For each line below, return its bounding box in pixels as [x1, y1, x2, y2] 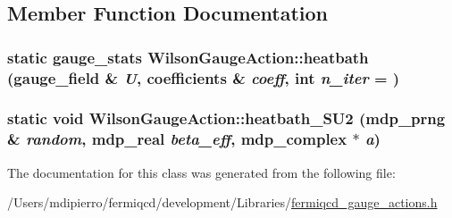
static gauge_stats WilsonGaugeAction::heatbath [7, 46, 369, 68]
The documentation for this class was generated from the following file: [7, 163, 396, 181]
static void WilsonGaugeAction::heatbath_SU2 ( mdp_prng [7, 107, 446, 130]
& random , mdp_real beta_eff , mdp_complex [7, 128, 347, 150]
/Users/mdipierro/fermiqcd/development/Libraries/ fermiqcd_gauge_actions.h [7, 193, 438, 212]
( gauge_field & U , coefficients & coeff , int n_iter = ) [7, 66, 400, 88]
